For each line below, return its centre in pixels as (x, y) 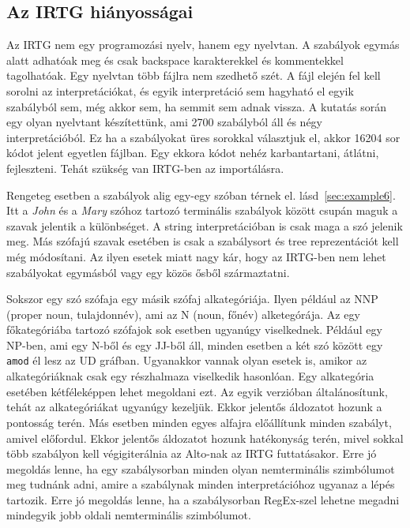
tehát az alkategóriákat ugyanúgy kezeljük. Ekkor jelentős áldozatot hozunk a (194, 407)
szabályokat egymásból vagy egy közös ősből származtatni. (148, 272)
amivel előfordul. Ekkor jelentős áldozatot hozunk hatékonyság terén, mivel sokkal (205, 438)
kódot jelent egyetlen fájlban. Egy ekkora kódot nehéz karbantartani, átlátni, (193, 153)
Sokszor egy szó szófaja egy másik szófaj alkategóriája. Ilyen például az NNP (192, 299)
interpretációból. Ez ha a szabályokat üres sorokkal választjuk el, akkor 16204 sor (203, 137)
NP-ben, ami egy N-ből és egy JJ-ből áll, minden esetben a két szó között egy (195, 345)
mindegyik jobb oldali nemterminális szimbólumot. (129, 515)
